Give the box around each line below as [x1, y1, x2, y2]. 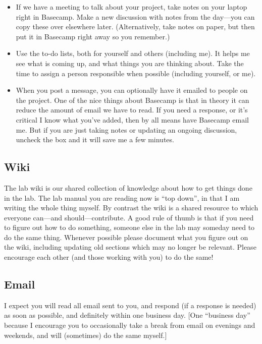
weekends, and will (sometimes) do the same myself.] [4, 329, 167, 340]
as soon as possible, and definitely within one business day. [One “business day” [4, 310, 250, 320]
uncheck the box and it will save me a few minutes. [16, 134, 174, 145]
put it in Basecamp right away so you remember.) [16, 31, 170, 41]
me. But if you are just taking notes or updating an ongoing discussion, [16, 124, 237, 135]
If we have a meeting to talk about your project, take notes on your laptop [16, 2, 247, 12]
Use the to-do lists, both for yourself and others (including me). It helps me [16, 48, 250, 59]
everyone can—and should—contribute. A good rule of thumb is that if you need [4, 212, 254, 222]
